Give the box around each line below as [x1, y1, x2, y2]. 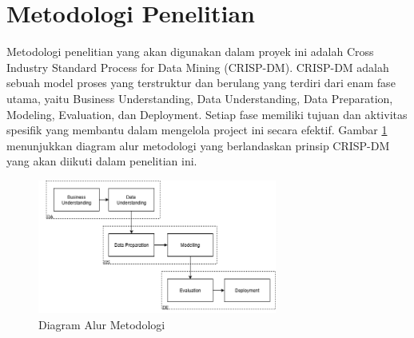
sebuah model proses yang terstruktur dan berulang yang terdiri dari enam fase [6, 74, 396, 91]
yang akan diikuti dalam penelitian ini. [6, 153, 197, 169]
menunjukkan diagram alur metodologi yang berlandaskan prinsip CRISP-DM [6, 137, 390, 153]
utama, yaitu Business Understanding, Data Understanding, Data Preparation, [6, 89, 393, 106]
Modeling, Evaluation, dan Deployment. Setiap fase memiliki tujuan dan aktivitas [6, 105, 408, 122]
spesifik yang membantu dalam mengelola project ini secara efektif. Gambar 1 [6, 121, 388, 138]
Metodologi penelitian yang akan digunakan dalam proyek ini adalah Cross [6, 43, 374, 60]
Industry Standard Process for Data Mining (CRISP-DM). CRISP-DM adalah [6, 58, 389, 75]
